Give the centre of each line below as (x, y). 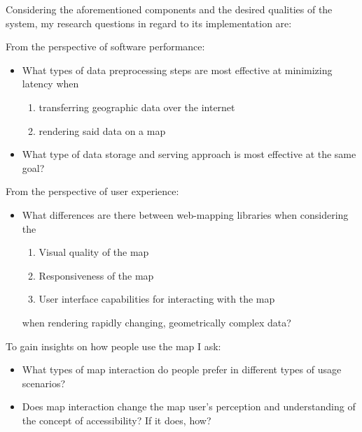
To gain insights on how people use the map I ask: (113, 346)
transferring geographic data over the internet (137, 107)
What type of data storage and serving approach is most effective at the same (189, 154)
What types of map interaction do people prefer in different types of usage (182, 369)
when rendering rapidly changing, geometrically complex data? (156, 322)
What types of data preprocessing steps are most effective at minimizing (177, 70)
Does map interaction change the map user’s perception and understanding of (189, 406)
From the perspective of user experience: (92, 191)
